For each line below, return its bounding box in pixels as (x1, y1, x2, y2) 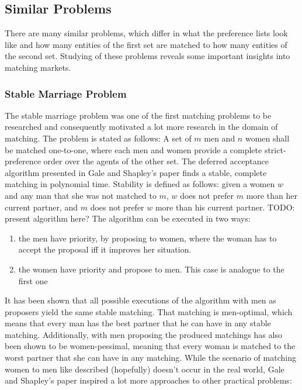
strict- (264, 143, 286, 156)
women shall (245, 132, 290, 144)
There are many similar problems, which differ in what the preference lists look (5, 27, 288, 39)
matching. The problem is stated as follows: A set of (5, 132, 192, 144)
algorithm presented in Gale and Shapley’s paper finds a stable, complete (5, 166, 267, 178)
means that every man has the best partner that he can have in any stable (5, 317, 271, 329)
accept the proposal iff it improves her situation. (18, 243, 192, 256)
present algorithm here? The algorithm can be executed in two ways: (5, 212, 251, 225)
